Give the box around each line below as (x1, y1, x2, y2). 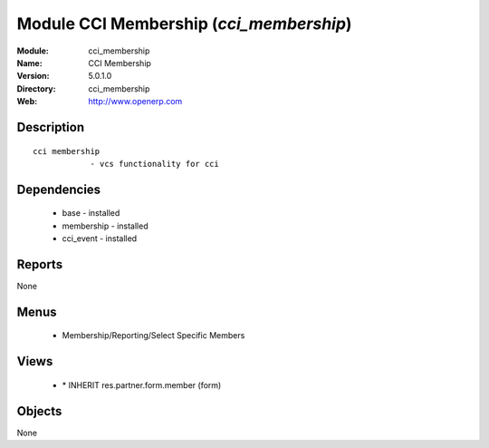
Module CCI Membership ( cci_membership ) (16, 14, 352, 34)
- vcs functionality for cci (90, 159, 219, 169)
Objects (16, 404, 62, 419)
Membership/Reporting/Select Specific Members (62, 330, 245, 341)
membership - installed (62, 220, 149, 231)
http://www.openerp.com (88, 96, 183, 107)
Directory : (16, 83, 56, 94)
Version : (16, 71, 50, 82)
